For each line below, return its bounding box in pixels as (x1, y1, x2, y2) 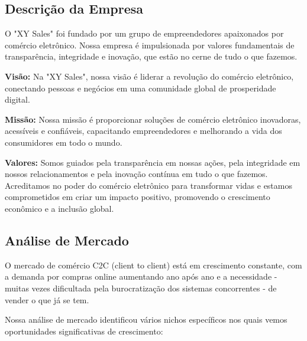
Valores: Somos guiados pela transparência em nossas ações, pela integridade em (5, 156, 300, 168)
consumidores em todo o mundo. (5, 136, 122, 148)
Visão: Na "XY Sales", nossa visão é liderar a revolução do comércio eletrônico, (5, 70, 294, 82)
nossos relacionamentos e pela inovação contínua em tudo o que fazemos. (5, 168, 268, 180)
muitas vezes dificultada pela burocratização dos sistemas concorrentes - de (5, 281, 277, 294)
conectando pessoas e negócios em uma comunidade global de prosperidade (5, 81, 276, 94)
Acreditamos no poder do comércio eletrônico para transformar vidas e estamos (5, 179, 292, 191)
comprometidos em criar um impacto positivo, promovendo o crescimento (5, 191, 270, 203)
